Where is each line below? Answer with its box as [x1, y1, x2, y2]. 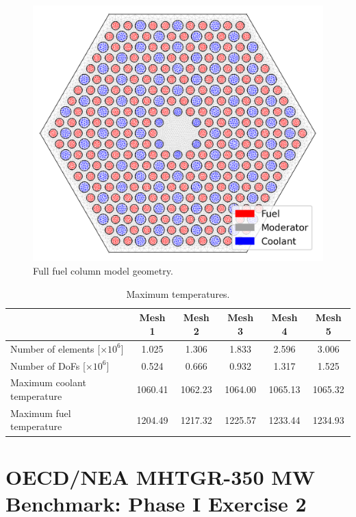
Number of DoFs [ [10, 358, 86, 373]
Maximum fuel [10, 405, 71, 420]
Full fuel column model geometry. [33, 264, 173, 278]
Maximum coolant [10, 375, 86, 390]
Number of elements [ [10, 341, 101, 355]
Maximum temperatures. [126, 286, 230, 301]
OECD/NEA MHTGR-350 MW [5, 462, 316, 490]
